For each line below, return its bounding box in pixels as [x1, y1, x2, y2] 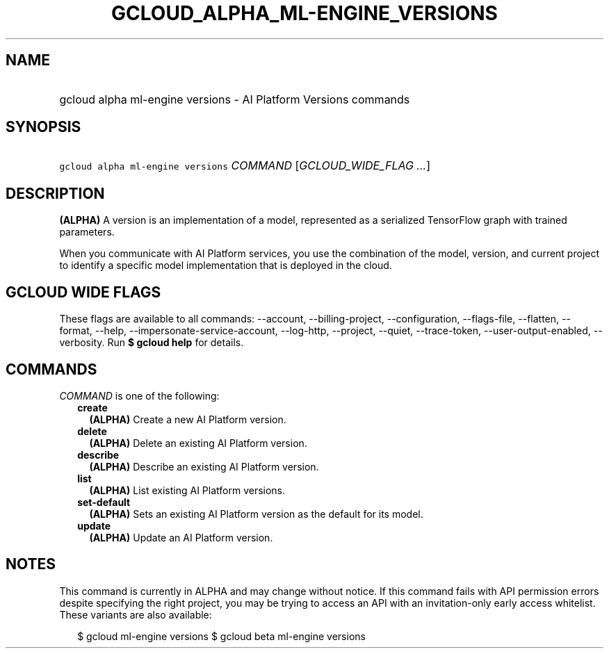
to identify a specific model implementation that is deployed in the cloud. [59, 259, 392, 272]
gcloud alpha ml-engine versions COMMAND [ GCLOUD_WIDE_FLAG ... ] [59, 158, 430, 173]
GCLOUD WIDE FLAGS [6, 283, 161, 301]
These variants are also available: [59, 608, 212, 621]
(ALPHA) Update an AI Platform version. [89, 531, 273, 543]
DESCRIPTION [6, 184, 105, 202]
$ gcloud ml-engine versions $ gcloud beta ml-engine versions [77, 630, 366, 642]
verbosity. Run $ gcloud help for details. [59, 336, 244, 349]
